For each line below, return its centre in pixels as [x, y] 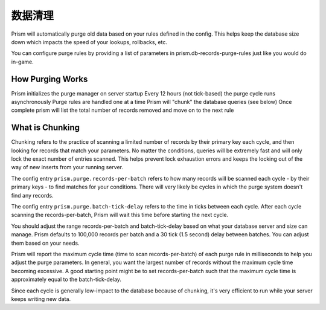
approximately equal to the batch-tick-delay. [66, 279]
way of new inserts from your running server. [67, 167]
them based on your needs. [45, 243]
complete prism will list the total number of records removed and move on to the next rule [123, 110]
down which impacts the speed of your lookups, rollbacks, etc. [89, 42]
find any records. [32, 195]
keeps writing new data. [41, 299]
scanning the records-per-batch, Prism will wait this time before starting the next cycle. [120, 215]
